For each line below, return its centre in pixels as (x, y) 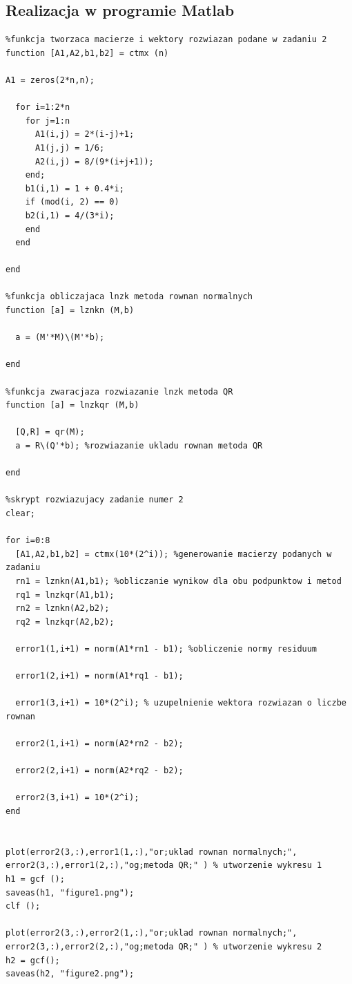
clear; (20, 513)
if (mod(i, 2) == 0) (72, 202)
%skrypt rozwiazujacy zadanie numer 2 (95, 500)
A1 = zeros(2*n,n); (50, 80)
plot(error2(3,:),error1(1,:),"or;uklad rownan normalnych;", (151, 852)
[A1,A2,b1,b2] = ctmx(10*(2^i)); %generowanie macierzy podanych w (174, 554)
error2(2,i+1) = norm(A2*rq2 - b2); (99, 771)
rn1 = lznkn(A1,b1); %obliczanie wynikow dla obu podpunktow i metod (178, 581)
